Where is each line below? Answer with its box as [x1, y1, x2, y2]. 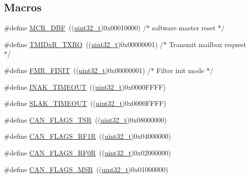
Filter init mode [156, 65, 205, 75]
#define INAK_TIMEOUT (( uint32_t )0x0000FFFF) [4, 81, 166, 92]
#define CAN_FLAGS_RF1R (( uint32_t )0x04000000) [4, 131, 171, 141]
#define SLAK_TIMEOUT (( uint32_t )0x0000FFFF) [4, 98, 166, 108]
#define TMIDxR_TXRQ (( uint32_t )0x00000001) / [4, 39, 163, 49]
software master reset [152, 23, 216, 33]
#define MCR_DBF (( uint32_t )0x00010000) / [4, 23, 146, 33]
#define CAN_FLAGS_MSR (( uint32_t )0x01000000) [4, 164, 168, 174]
